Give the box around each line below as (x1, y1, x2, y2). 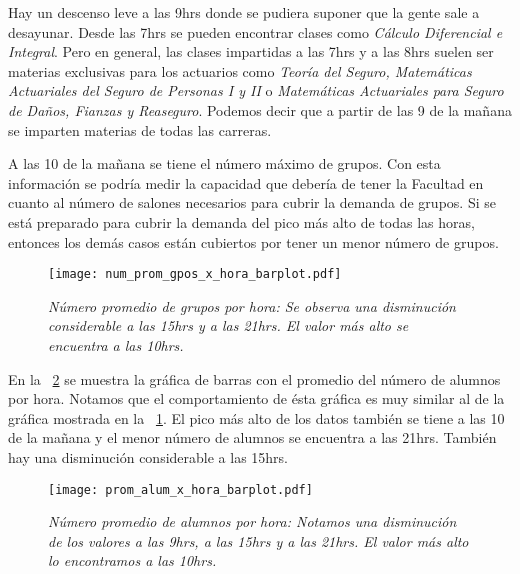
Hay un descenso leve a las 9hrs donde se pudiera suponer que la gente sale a (8, 2, 480, 22)
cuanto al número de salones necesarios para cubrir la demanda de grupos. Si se (8, 192, 496, 213)
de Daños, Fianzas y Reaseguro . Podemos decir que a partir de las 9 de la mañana (8, 99, 512, 120)
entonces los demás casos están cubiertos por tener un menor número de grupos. (8, 231, 499, 252)
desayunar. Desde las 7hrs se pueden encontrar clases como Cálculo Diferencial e (8, 21, 503, 42)
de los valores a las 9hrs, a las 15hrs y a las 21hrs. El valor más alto (48, 530, 469, 551)
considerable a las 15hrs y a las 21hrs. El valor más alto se (48, 315, 409, 336)
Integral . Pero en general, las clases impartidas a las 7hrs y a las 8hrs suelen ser (8, 41, 494, 62)
